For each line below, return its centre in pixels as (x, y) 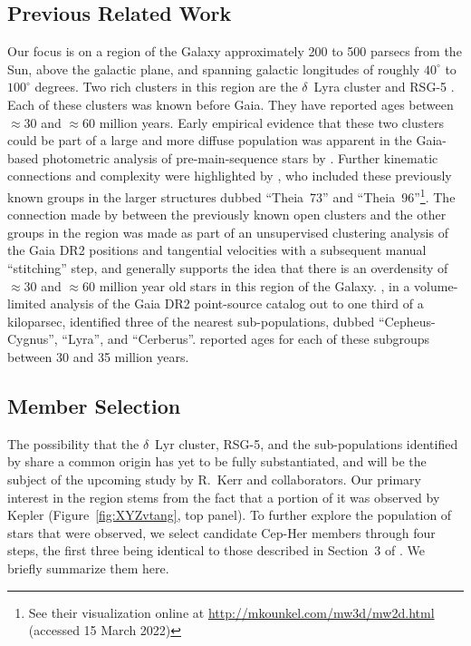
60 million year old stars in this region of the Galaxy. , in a (246, 285)
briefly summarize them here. (88, 568)
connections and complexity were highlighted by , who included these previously (230, 176)
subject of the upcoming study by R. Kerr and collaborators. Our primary (214, 479)
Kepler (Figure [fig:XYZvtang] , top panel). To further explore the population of (230, 515)
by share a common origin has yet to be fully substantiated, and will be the (217, 461)
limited (27, 303)
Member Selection (94, 405)
